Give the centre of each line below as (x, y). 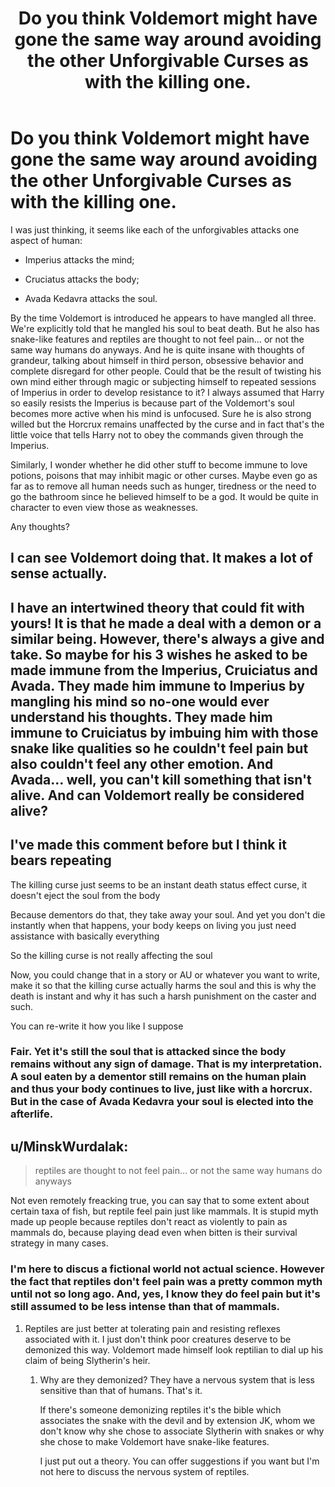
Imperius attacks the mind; (79, 259)
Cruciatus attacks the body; (82, 279)
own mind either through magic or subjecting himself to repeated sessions (163, 381)
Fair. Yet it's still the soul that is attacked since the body (148, 1052)
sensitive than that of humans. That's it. (121, 1390)
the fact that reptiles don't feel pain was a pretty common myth (166, 1282)
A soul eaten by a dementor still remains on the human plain (158, 1077)
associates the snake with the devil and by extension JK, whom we (177, 1420)
